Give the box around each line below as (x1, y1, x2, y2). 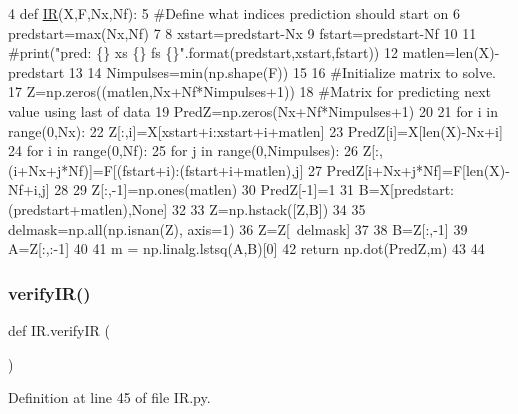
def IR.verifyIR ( (8, 319, 110, 340)
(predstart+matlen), (8, 198, 132, 219)
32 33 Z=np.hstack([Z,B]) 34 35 (171, 198, 366, 219)
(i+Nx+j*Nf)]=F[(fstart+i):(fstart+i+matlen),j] (8, 159, 304, 180)
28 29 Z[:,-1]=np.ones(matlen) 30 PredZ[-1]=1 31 (54, 179, 355, 200)
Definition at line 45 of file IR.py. (8, 387, 211, 408)
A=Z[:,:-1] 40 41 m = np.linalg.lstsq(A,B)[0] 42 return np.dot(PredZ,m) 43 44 (8, 238, 485, 259)
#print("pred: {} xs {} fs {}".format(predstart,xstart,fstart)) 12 (8, 42, 398, 63)
